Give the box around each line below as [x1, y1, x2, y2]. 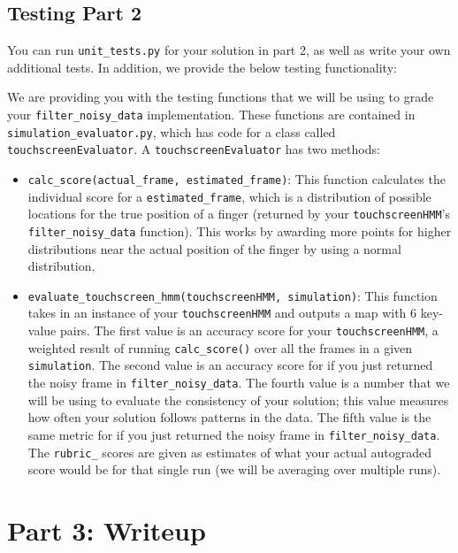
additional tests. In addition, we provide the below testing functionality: [7, 58, 397, 76]
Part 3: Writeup [7, 512, 206, 549]
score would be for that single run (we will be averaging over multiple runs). [27, 460, 441, 479]
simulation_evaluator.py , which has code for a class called [7, 122, 336, 141]
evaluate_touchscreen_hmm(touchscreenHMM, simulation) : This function [27, 286, 438, 304]
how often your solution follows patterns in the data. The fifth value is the [27, 408, 431, 426]
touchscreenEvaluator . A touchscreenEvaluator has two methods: [7, 140, 380, 158]
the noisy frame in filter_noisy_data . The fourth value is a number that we [27, 373, 450, 392]
